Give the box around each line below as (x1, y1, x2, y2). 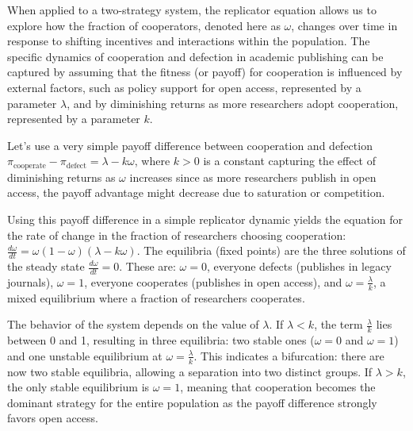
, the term (314, 316, 363, 333)
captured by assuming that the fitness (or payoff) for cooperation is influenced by (7, 63, 403, 80)
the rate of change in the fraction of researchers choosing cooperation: (7, 226, 346, 243)
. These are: (119, 258, 176, 274)
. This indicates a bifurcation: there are (193, 347, 384, 364)
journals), (7, 273, 54, 290)
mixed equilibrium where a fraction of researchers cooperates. (7, 289, 305, 306)
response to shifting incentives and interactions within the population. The (7, 33, 370, 49)
